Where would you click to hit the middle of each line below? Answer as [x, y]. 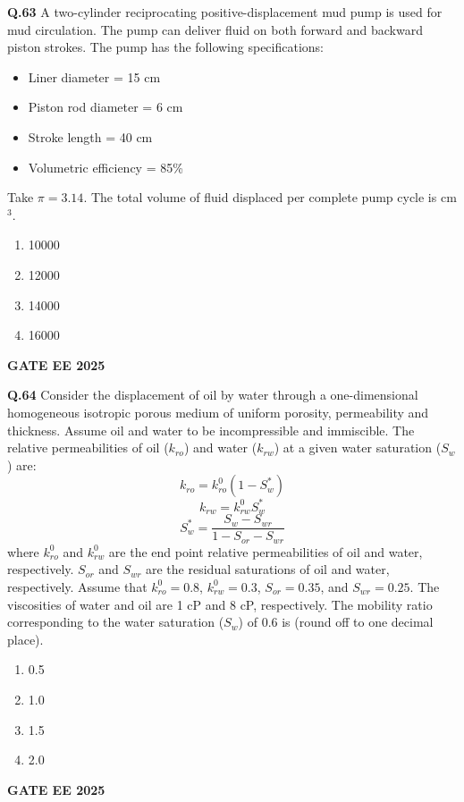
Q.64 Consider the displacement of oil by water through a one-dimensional [213, 395]
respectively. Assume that [77, 586]
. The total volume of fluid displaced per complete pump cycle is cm [270, 197]
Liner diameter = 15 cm [94, 76]
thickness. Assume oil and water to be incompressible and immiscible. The [211, 430]
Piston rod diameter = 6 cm [105, 107]
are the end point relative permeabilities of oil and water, [266, 551]
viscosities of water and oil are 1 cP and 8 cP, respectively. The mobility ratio [220, 604]
